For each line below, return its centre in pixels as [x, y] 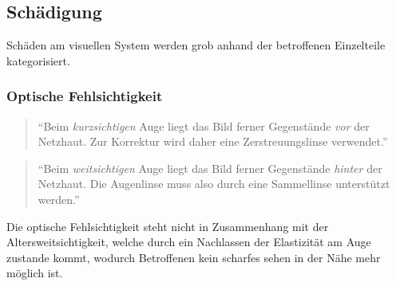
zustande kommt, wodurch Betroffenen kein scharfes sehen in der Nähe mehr [194, 257]
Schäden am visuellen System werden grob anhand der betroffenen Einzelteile [196, 45]
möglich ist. [35, 273]
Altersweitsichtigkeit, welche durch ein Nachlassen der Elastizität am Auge [189, 242]
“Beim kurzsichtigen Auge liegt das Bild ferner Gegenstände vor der [204, 125]
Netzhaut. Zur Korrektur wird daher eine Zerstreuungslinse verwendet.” [213, 141]
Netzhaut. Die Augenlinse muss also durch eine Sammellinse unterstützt [214, 184]
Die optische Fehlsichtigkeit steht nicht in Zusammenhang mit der [168, 226]
